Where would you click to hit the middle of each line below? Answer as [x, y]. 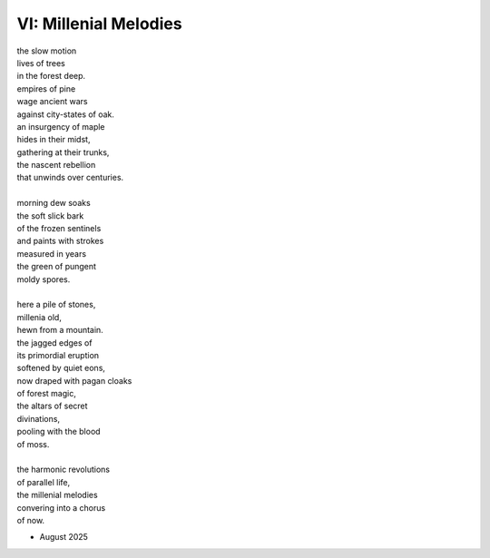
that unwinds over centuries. [70, 178]
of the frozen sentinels [59, 229]
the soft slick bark [50, 215]
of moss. [33, 444]
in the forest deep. [51, 76]
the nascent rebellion [56, 165]
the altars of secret [52, 406]
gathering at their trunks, [63, 152]
